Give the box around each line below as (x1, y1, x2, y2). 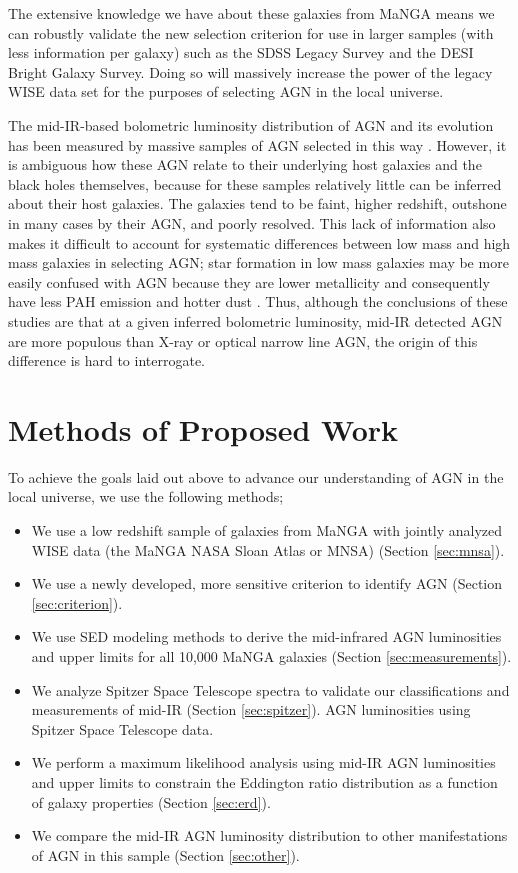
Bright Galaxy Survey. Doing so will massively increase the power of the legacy (8, 61, 493, 82)
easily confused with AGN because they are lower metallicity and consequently (8, 271, 490, 292)
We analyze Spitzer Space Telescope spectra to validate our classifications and (31, 679, 510, 700)
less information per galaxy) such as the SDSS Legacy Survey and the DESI (8, 42, 474, 63)
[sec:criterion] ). (31, 592, 123, 613)
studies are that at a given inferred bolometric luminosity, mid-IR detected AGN (8, 310, 503, 331)
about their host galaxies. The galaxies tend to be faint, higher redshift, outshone (8, 193, 507, 214)
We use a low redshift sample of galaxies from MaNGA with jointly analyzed (31, 520, 503, 540)
